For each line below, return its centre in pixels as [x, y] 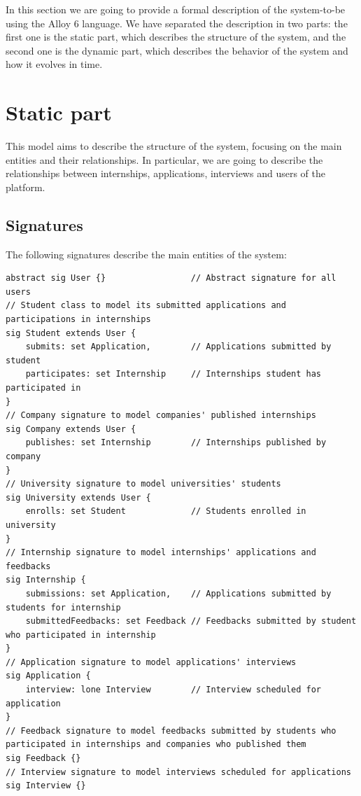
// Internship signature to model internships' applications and [161, 553]
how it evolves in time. [54, 64]
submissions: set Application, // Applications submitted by [178, 593]
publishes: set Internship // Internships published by [176, 443]
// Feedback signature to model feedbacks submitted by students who [171, 731]
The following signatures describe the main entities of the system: [146, 254]
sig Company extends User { [71, 429]
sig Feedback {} [43, 759]
